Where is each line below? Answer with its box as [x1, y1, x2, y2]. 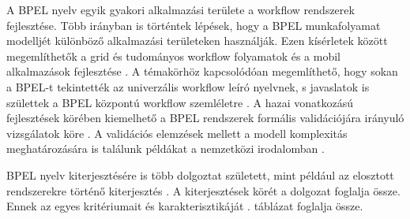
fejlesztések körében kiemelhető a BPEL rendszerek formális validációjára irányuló [6, 109, 404, 126]
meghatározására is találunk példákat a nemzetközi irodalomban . [6, 140, 325, 157]
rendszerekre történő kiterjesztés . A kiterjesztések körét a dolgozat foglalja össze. [6, 182, 401, 199]
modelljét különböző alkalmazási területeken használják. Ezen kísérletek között [6, 32, 388, 49]
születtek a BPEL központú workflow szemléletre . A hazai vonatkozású [6, 94, 353, 110]
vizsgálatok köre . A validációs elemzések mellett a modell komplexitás [6, 124, 348, 141]
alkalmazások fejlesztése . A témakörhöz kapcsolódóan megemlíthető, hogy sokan [6, 63, 398, 80]
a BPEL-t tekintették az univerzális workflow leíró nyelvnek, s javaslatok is [6, 78, 370, 95]
